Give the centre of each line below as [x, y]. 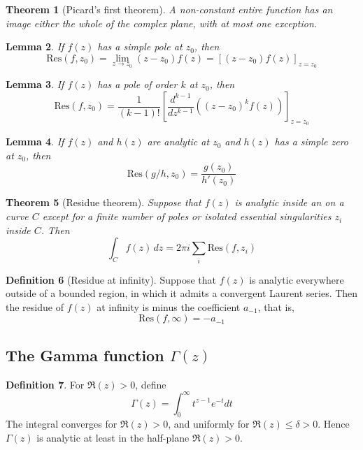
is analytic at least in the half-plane [113, 438]
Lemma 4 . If [35, 141]
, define [151, 384]
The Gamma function [85, 355]
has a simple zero [312, 141]
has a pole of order [137, 84]
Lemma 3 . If [35, 84]
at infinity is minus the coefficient [169, 306]
